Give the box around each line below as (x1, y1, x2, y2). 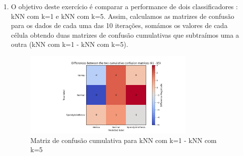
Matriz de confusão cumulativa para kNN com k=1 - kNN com (30, 135, 217, 145)
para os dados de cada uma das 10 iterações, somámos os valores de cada (11, 20, 228, 30)
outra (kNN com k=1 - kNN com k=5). (11, 39, 128, 49)
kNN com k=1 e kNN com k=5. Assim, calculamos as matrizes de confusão (11, 11, 234, 21)
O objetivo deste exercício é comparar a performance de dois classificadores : (11, 1, 238, 11)
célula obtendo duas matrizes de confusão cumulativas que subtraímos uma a (11, 29, 239, 40)
